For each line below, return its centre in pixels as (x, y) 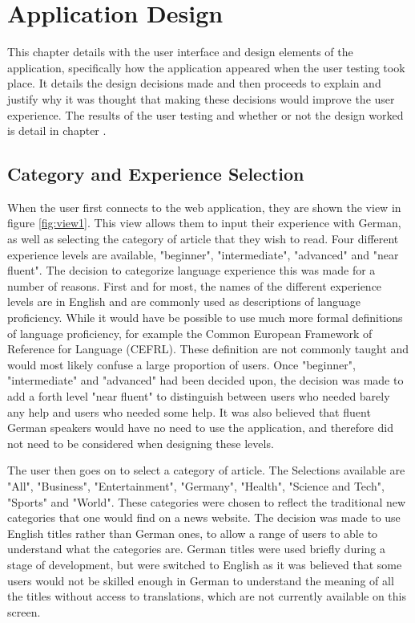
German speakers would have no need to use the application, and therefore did (200, 428)
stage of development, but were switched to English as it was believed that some (205, 564)
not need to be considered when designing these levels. (141, 443)
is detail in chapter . (57, 130)
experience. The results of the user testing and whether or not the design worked (205, 114)
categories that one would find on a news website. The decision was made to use (204, 517)
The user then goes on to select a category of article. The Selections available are (206, 470)
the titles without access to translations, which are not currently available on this (207, 596)
